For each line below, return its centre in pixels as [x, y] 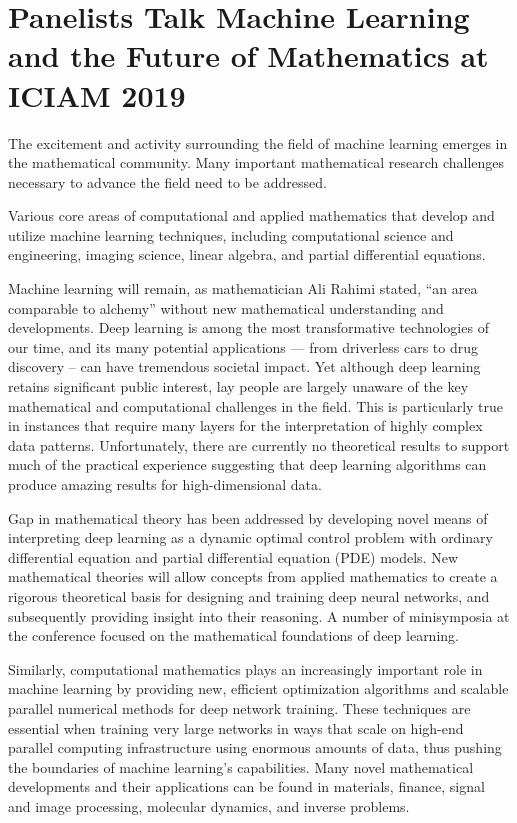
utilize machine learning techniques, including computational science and [231, 234]
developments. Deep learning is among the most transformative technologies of [248, 327]
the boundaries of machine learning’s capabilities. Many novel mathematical [241, 766]
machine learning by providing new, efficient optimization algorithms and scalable [258, 688]
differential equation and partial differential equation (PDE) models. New [233, 556]
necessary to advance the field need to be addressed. [167, 181]
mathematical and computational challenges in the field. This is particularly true [256, 405]
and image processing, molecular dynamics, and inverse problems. [209, 805]
